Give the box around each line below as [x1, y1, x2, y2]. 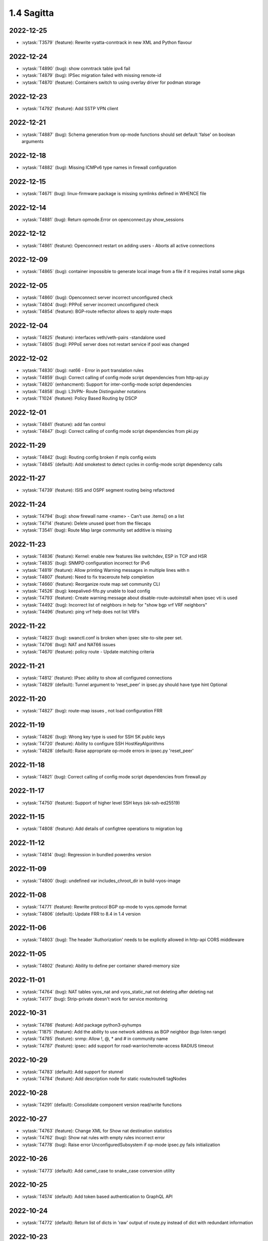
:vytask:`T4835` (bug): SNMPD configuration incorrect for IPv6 [21, 560, 150, 566]
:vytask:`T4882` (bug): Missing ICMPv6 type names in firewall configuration [21, 164, 177, 170]
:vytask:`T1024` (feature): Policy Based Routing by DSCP [21, 395, 137, 401]
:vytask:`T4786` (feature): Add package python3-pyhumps [21, 1022, 141, 1028]
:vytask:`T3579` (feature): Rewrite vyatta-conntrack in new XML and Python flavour [21, 40, 192, 46]
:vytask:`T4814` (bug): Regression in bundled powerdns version [21, 852, 151, 858]
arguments [21, 138, 44, 144]
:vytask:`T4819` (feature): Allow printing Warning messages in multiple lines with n [21, 567, 190, 573]
